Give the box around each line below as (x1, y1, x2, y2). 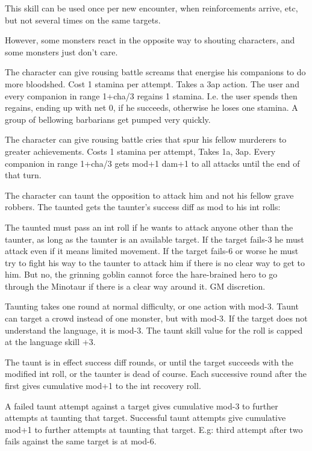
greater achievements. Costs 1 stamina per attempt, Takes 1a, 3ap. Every (5, 145, 276, 157)
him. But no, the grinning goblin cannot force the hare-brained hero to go (5, 268, 278, 281)
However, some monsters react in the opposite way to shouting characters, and (5, 34, 295, 46)
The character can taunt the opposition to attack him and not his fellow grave (5, 188, 294, 201)
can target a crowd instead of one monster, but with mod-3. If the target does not (5, 312, 308, 325)
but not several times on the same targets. (5, 13, 161, 26)
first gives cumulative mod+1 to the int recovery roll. (5, 379, 201, 392)
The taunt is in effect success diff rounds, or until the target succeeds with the (5, 355, 293, 368)
